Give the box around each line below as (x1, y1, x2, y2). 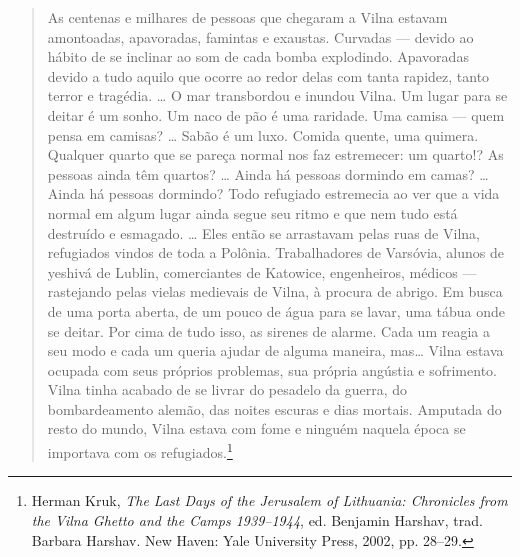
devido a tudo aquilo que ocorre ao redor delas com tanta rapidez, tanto (47, 65, 490, 86)
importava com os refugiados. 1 (47, 439, 233, 462)
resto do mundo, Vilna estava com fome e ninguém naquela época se (47, 418, 466, 439)
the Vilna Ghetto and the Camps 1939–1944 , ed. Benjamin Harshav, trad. (31, 509, 483, 530)
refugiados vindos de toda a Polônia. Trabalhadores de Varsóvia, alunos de (47, 242, 504, 263)
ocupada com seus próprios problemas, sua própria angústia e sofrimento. (47, 359, 497, 380)
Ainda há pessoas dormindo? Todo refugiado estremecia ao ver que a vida (47, 183, 500, 204)
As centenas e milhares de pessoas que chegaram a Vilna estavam (47, 7, 448, 27)
